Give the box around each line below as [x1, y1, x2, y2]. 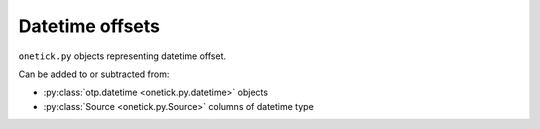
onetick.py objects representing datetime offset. [18, 50, 227, 62]
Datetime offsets [18, 15, 160, 37]
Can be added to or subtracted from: [18, 68, 170, 80]
